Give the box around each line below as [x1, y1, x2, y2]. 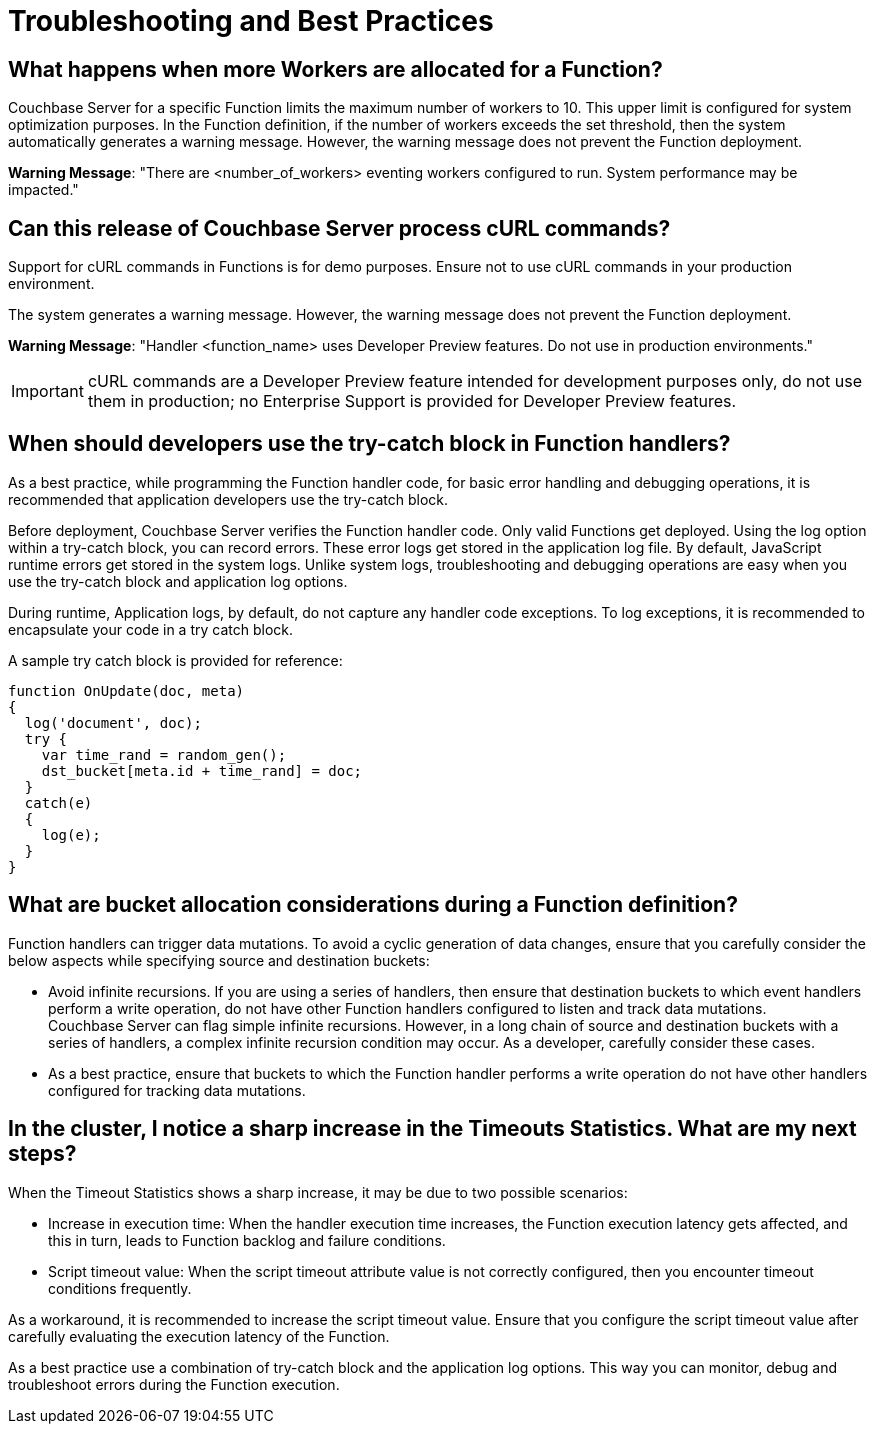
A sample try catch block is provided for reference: [8, 651, 343, 669]
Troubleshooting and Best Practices [8, 4, 494, 38]
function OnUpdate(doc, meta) [8, 682, 245, 699]
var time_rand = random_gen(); [41, 746, 287, 763]
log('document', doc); [24, 714, 202, 731]
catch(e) [24, 794, 93, 811]
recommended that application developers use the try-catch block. [8, 490, 449, 508]
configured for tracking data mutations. [48, 1081, 306, 1099]
